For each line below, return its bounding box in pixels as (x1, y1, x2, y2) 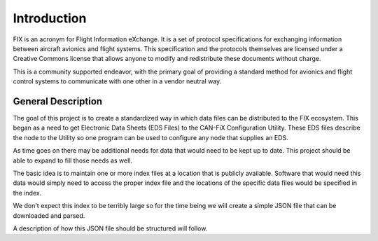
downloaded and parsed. (13, 211, 85, 220)
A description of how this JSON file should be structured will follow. (13, 224, 208, 233)
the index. (13, 188, 42, 197)
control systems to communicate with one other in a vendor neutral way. (13, 77, 222, 85)
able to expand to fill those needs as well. (13, 156, 133, 165)
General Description (13, 95, 103, 107)
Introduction (13, 11, 87, 26)
